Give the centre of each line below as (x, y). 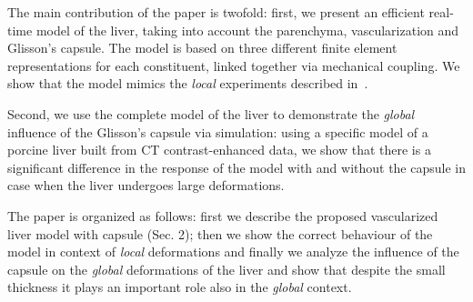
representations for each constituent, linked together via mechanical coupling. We (234, 65)
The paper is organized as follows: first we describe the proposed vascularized (223, 215)
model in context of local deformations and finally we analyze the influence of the (233, 252)
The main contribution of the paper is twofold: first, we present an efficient (216, 12)
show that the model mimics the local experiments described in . (188, 83)
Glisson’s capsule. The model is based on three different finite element (202, 48)
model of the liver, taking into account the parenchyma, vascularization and (247, 30)
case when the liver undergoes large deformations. (146, 185)
